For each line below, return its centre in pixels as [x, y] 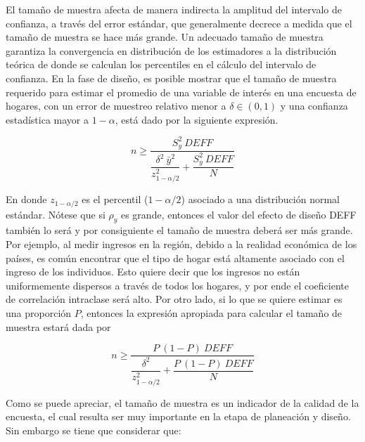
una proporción [39, 313]
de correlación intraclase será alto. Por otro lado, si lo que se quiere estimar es [174, 299]
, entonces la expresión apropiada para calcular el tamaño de [211, 313]
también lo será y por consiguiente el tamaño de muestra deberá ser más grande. [179, 230]
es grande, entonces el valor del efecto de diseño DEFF [238, 214]
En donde [26, 199]
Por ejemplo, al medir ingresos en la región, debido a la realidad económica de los [181, 244]
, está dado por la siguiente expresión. [197, 119]
